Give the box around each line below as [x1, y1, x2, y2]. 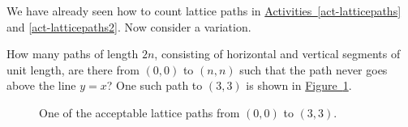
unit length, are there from [6, 61, 140, 78]
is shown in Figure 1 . [246, 77, 352, 94]
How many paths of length [6, 45, 139, 62]
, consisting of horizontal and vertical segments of [154, 45, 401, 62]
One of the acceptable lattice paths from [39, 104, 240, 121]
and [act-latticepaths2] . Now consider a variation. [6, 18, 251, 35]
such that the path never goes [239, 61, 388, 78]
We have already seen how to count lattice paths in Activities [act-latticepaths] [6, 2, 402, 19]
